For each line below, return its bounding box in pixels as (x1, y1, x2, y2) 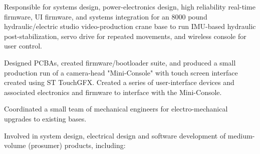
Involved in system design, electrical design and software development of (4, 130, 226, 140)
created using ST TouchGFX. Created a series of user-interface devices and (4, 77, 234, 87)
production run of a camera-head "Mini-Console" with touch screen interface (4, 67, 238, 77)
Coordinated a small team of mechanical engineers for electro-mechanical (4, 103, 228, 114)
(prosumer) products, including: (28, 140, 126, 150)
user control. (4, 40, 42, 51)
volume (4, 140, 26, 150)
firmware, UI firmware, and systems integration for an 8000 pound (4, 11, 207, 21)
